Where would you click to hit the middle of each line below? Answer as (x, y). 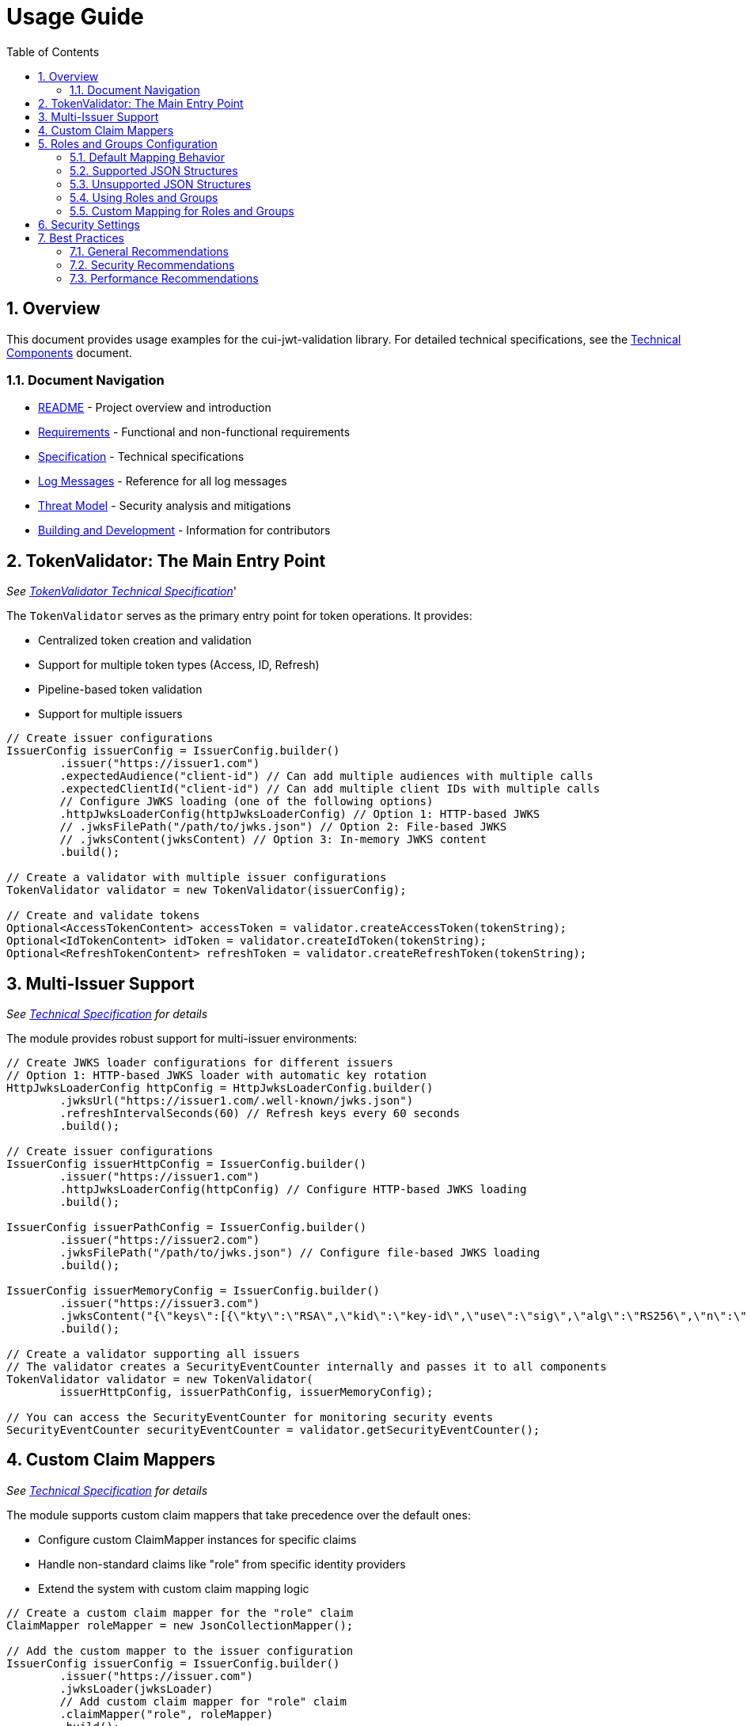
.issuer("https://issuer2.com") (160, 1240)
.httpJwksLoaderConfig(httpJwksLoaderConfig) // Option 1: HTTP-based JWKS (300, 814)
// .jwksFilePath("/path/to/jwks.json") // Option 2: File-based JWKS (283, 827)
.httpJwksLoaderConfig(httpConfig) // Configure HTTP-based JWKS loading (293, 1190)
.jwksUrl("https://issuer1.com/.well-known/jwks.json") (237, 1101)
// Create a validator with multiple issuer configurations (197, 878)
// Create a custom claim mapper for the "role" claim (180, 1612)
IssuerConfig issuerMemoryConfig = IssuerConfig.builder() (193, 1291)
